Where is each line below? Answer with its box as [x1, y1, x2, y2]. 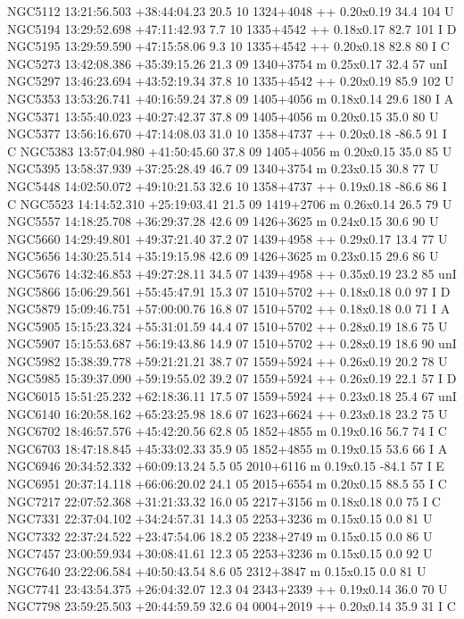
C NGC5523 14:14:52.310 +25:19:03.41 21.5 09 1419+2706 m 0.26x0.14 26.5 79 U [7, 194, 452, 213]
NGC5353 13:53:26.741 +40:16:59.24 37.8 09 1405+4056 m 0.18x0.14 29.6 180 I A [7, 88, 454, 107]
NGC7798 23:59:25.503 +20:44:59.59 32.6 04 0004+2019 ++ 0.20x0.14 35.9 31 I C [7, 597, 456, 615]
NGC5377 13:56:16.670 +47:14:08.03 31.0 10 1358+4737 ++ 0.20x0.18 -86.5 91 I [7, 124, 447, 143]
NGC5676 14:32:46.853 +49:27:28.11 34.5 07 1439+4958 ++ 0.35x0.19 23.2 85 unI [7, 263, 457, 282]
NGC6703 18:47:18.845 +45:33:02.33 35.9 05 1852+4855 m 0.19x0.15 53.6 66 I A [7, 439, 448, 457]
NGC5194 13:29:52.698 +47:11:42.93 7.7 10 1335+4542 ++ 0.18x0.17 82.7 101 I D [7, 19, 457, 38]
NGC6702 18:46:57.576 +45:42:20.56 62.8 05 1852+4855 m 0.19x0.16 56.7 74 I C [7, 422, 447, 440]
